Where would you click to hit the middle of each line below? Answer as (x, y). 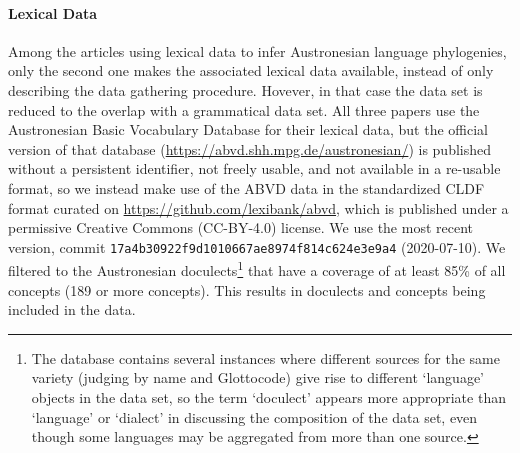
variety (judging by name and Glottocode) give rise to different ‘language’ (257, 377)
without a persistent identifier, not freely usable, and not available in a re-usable (254, 168)
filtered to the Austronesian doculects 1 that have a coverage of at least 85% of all (257, 269)
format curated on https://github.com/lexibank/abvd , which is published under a (258, 207)
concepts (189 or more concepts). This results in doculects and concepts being (247, 289)
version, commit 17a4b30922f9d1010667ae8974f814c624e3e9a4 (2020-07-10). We (257, 246)
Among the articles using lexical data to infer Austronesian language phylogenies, (257, 50)
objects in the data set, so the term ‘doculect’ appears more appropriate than (268, 397)
